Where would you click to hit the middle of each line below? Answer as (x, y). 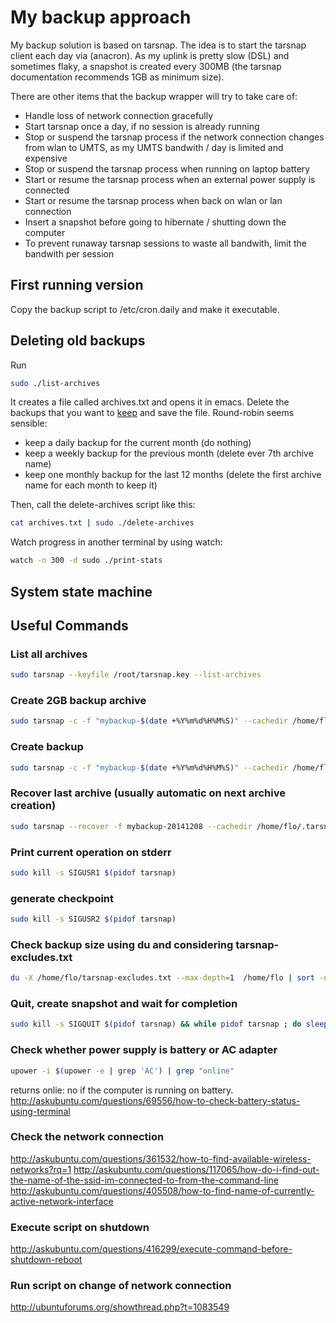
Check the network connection (87, 1137)
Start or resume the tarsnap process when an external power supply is (170, 179)
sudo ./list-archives (55, 383)
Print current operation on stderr (91, 852)
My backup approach (101, 17)
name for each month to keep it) (91, 485)
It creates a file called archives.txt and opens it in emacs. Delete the (150, 402)
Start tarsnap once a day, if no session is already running (142, 126)
